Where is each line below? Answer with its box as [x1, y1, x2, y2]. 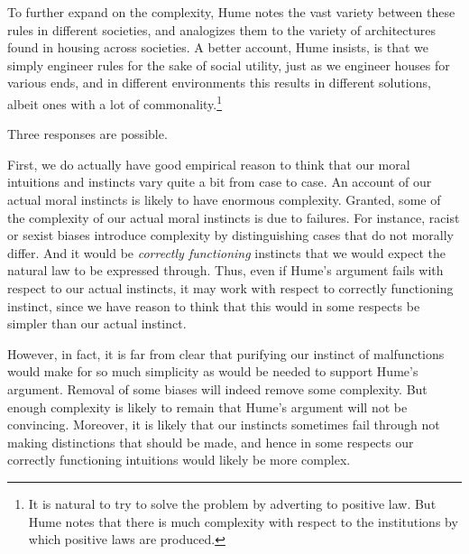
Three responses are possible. [7, 125, 168, 143]
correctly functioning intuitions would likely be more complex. [7, 450, 351, 469]
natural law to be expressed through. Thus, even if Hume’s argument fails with [7, 261, 444, 280]
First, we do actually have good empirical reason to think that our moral [7, 154, 410, 173]
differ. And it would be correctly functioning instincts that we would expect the [7, 243, 446, 262]
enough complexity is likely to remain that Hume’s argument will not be [7, 397, 408, 416]
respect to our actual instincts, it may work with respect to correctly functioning [7, 278, 454, 297]
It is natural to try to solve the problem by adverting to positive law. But [28, 494, 437, 512]
